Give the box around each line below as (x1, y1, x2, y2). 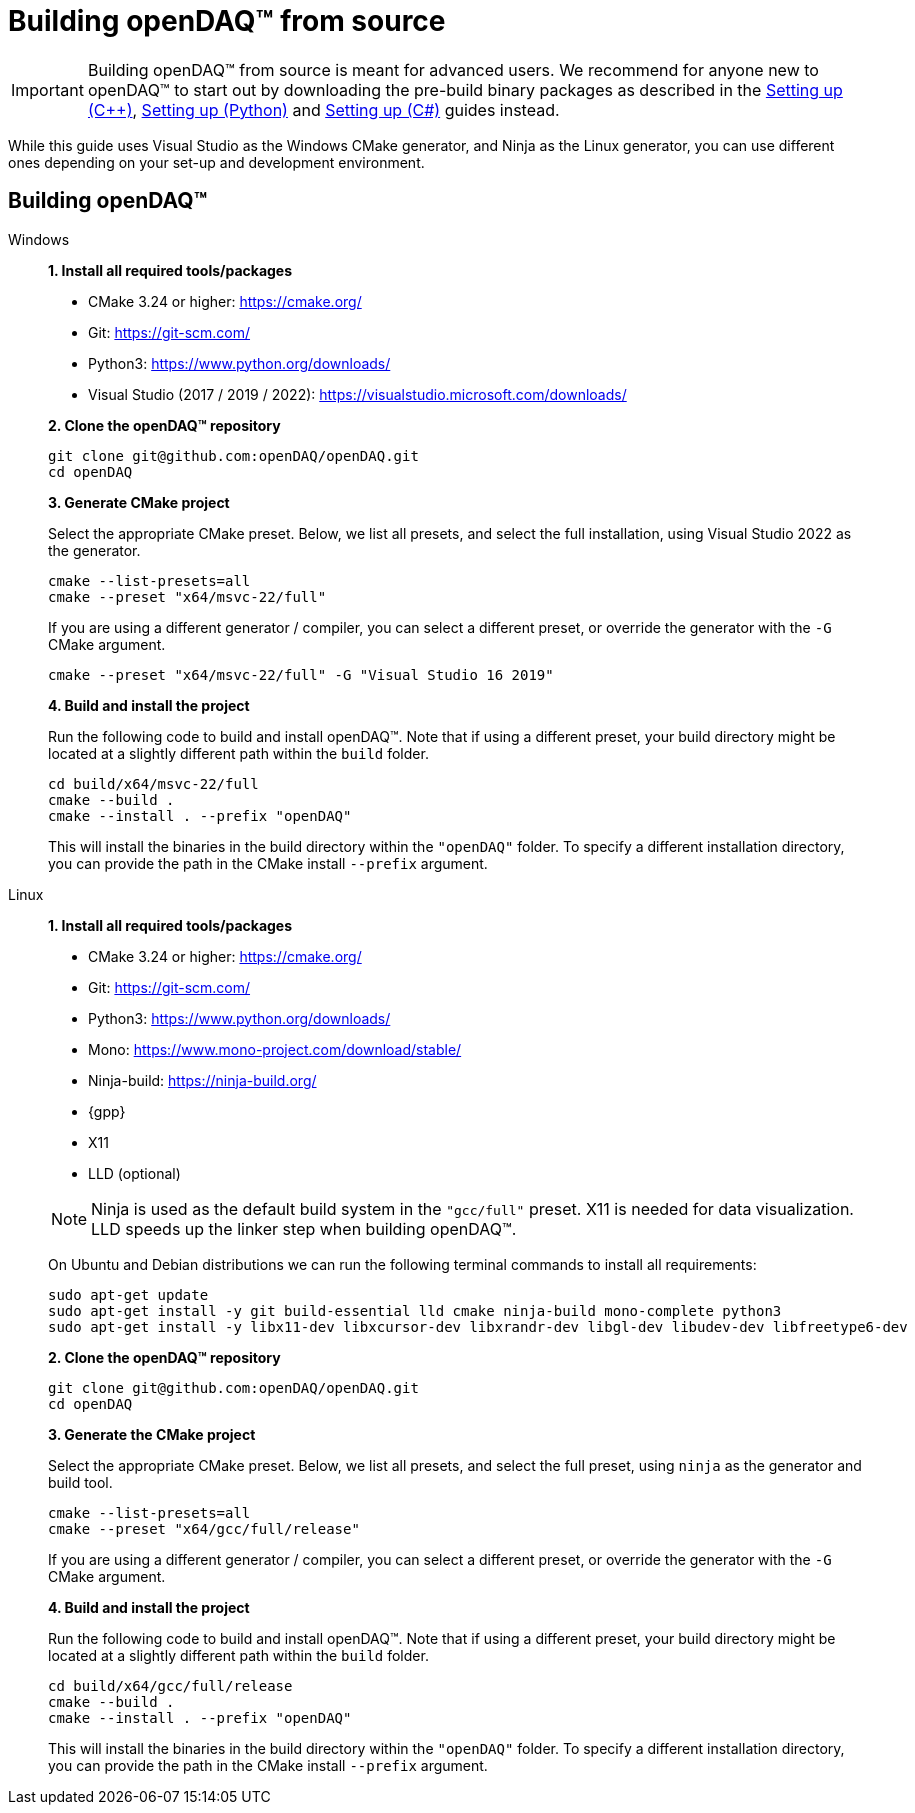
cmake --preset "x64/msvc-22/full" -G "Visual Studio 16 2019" (48, 666, 554, 683)
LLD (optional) (88, 1164, 181, 1182)
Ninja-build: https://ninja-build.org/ (88, 1071, 317, 1089)
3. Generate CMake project (48, 493, 230, 511)
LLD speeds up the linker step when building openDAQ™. (91, 1218, 517, 1239)
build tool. (48, 1473, 113, 1491)
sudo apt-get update (48, 1286, 209, 1303)
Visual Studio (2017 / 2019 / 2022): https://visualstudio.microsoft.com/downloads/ (88, 385, 627, 403)
